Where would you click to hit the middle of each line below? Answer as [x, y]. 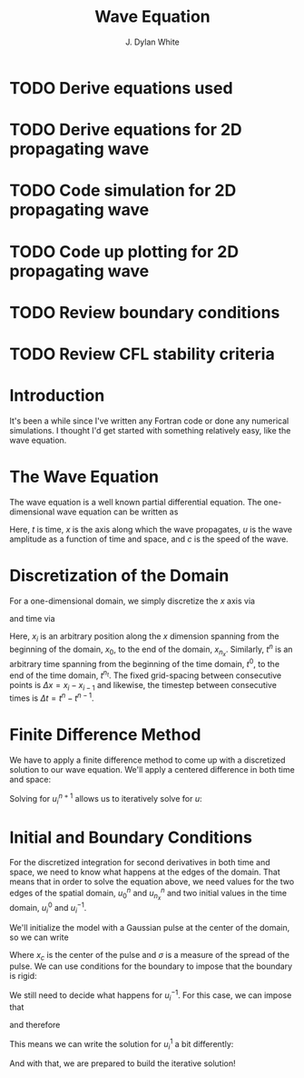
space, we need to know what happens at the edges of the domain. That [145, 872]
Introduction [57, 396]
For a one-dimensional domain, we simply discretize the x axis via [132, 601]
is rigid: [24, 976]
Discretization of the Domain [119, 575]
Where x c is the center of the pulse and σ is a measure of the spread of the [150, 956]
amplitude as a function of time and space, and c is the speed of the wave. [149, 539]
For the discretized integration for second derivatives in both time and [140, 863]
